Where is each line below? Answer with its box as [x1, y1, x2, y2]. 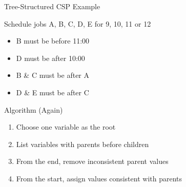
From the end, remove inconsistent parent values [16, 156, 169, 167]
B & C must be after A [16, 70, 90, 80]
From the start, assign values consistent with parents [16, 173, 182, 183]
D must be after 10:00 [16, 52, 85, 63]
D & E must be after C [16, 87, 89, 97]
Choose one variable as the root [16, 121, 116, 132]
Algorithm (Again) [4, 104, 63, 115]
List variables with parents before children [16, 138, 149, 149]
